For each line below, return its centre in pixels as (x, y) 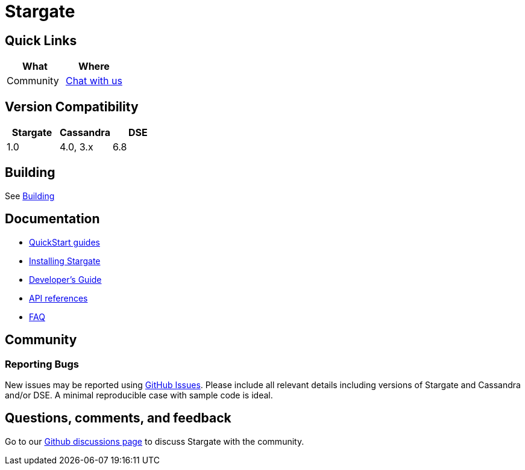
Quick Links (41, 40)
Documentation (52, 219)
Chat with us (94, 81)
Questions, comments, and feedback (118, 418)
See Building (30, 196)
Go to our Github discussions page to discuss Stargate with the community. (155, 441)
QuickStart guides (64, 242)
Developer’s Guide (65, 279)
